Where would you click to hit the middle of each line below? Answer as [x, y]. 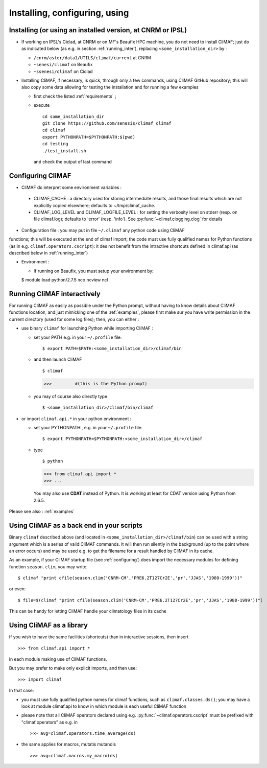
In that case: [22, 691]
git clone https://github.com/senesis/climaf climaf [107, 123]
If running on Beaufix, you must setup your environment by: [94, 271]
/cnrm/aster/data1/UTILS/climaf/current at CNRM [92, 58]
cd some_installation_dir [73, 116]
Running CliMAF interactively [55, 294]
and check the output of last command [73, 162]
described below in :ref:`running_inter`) [49, 253]
